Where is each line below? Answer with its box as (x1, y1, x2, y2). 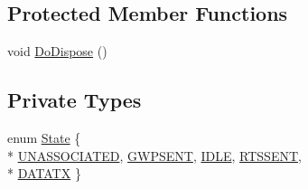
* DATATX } (7, 164, 81, 183)
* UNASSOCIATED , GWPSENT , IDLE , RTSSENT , (7, 146, 302, 165)
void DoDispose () (7, 42, 107, 61)
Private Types (7, 86, 142, 114)
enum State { (7, 128, 81, 146)
